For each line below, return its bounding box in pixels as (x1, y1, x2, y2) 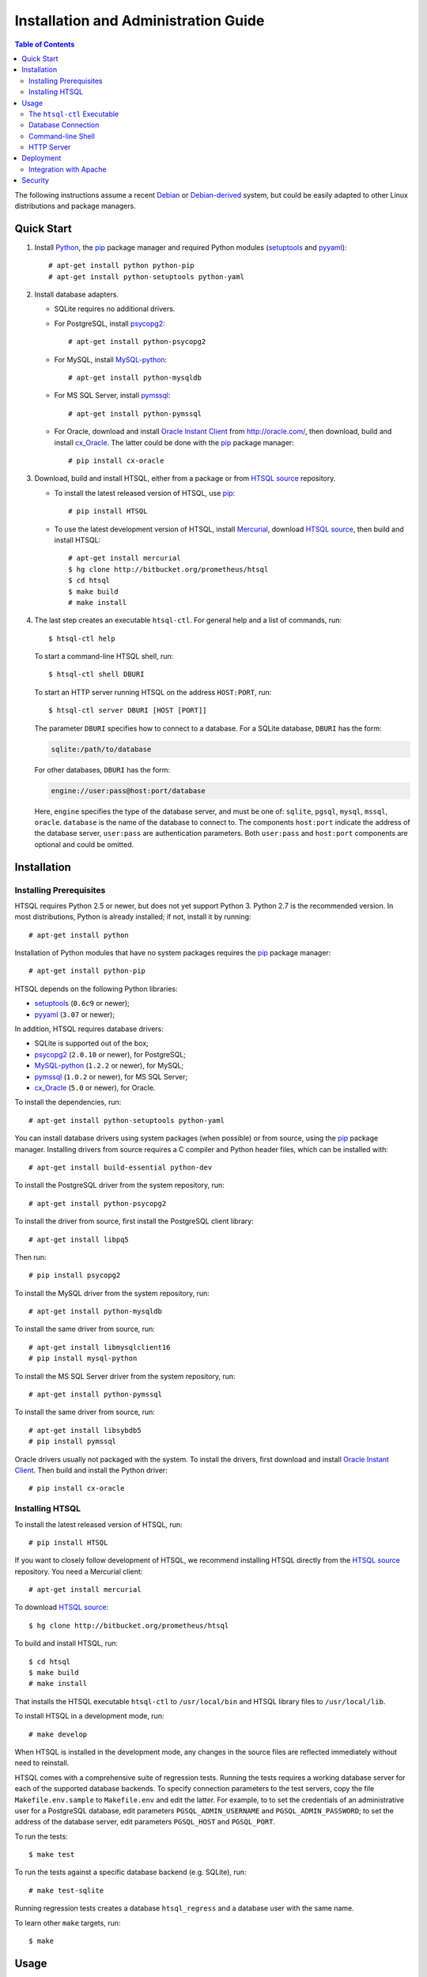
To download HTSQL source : (14, 1602, 109, 1612)
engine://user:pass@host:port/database (51, 786, 206, 795)
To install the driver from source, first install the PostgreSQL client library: (14, 1216, 254, 1226)
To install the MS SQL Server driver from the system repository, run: (14, 1371, 236, 1381)
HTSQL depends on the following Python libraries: (14, 984, 178, 993)
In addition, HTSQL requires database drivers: (14, 1024, 164, 1034)
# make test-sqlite (28, 1886, 104, 1895)
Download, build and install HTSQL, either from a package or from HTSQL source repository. (34, 474, 336, 483)
